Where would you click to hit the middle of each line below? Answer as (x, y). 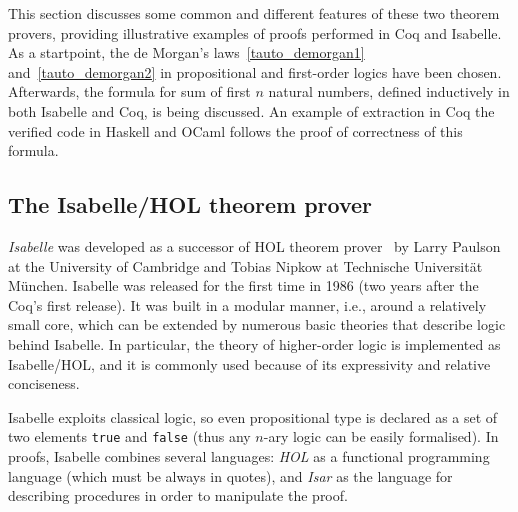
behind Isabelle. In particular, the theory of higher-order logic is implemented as (254, 343)
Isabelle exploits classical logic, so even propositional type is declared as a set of (253, 416)
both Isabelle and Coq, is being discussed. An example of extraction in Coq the (251, 110)
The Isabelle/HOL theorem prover (190, 204)
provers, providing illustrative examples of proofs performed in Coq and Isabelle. (255, 32)
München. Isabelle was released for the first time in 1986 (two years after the (243, 285)
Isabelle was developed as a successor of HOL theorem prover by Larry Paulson (254, 245)
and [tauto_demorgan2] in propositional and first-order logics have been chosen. (255, 71)
